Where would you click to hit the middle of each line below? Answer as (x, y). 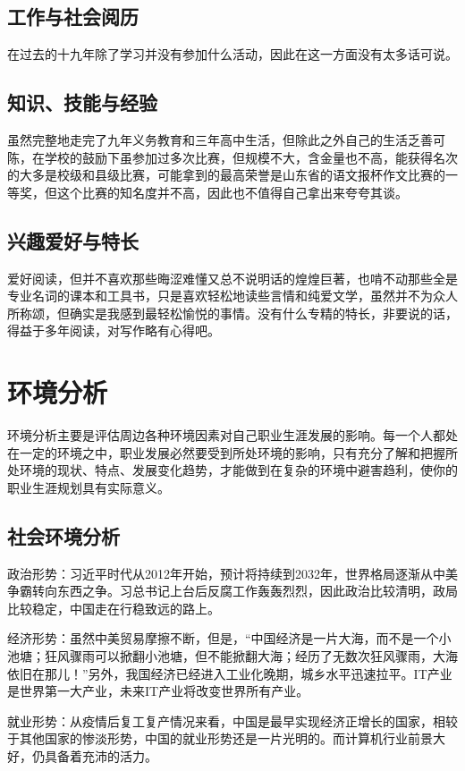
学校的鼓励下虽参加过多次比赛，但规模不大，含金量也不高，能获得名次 (251, 157)
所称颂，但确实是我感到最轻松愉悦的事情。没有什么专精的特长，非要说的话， (232, 313)
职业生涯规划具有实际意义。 (89, 487)
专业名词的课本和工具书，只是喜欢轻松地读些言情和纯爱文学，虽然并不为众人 (232, 296)
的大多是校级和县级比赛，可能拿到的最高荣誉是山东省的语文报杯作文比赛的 (226, 175)
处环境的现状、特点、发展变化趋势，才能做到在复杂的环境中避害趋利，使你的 (232, 470)
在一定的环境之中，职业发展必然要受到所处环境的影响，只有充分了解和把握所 (232, 452)
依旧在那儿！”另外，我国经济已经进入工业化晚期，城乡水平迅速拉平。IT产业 (230, 673)
